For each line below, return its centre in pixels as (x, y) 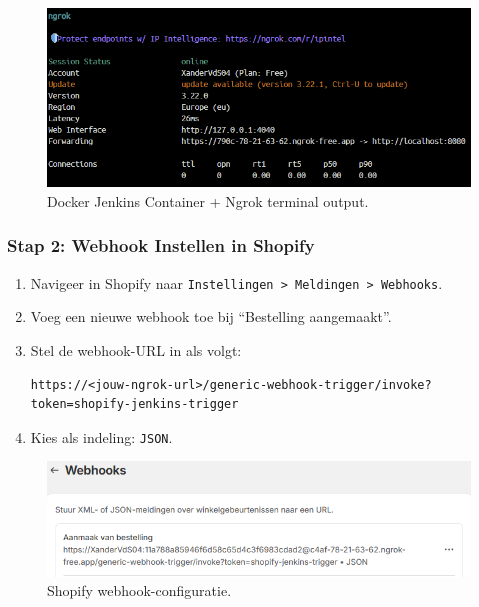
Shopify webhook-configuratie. (139, 590)
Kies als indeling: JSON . (101, 436)
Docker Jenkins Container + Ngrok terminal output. (208, 200)
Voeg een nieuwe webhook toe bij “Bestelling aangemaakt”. (211, 316)
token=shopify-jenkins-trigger (134, 404)
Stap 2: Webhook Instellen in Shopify (161, 245)
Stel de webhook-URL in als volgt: (136, 350)
